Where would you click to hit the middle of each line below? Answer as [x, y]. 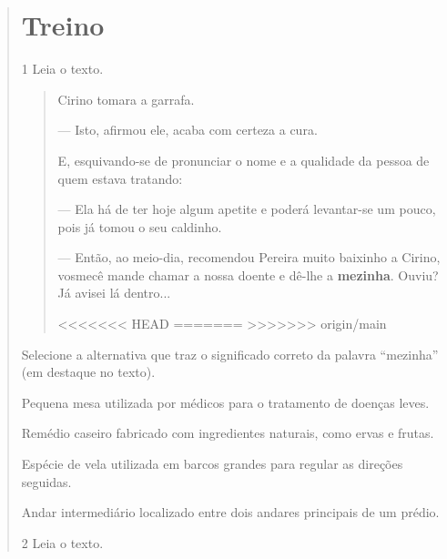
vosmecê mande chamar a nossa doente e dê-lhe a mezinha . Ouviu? [248, 274]
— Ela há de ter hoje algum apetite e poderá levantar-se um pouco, [247, 209]
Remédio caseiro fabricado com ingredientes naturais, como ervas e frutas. [228, 433]
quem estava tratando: [120, 178]
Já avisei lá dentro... [114, 293]
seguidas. [46, 481]
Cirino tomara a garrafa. [126, 99]
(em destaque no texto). [88, 372]
